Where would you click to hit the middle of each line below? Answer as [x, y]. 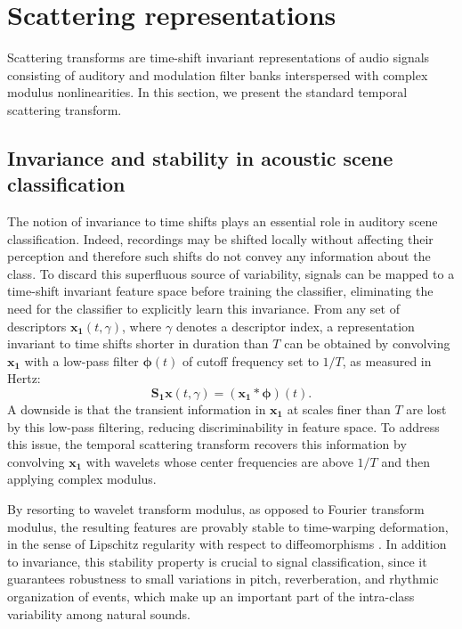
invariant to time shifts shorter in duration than [138, 343]
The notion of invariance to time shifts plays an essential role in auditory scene [223, 221]
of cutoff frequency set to [250, 360]
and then [405, 461]
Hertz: [24, 378]
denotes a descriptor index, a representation [295, 326]
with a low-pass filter [81, 360]
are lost [426, 409]
